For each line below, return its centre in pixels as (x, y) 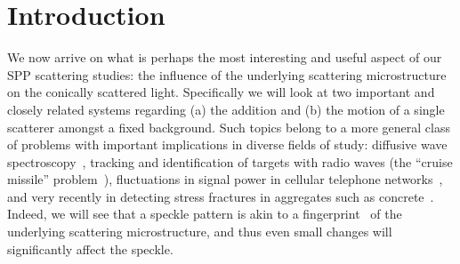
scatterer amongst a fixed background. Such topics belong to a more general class (229, 127)
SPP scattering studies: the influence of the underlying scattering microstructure (227, 74)
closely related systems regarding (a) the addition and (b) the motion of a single (226, 109)
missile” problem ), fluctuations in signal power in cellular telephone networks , (225, 179)
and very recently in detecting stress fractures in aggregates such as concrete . (221, 196)
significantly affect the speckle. (90, 248)
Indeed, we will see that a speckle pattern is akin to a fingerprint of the (205, 214)
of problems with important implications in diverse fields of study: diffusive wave (227, 144)
